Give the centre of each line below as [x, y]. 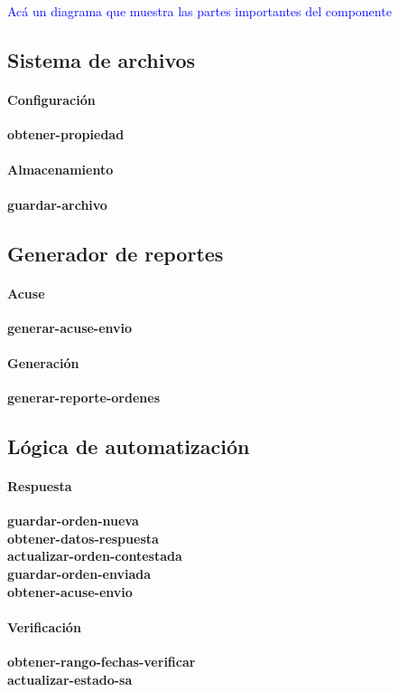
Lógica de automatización [129, 446]
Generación [43, 362]
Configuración [51, 99]
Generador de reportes [116, 253]
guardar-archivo [57, 204]
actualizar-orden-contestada [95, 556]
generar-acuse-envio [70, 327]
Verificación [44, 626]
